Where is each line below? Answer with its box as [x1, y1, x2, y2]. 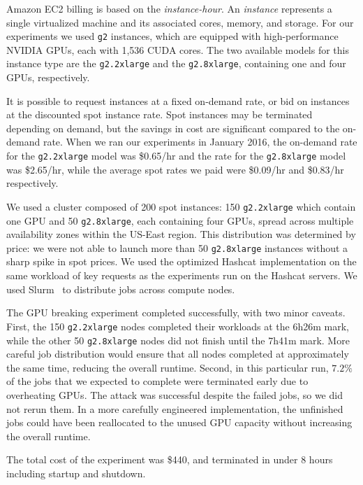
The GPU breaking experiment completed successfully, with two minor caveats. [6, 305, 346, 320]
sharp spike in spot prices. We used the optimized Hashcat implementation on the [6, 254, 357, 269]
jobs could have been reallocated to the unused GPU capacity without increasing [6, 415, 353, 430]
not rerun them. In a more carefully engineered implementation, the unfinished [6, 401, 343, 416]
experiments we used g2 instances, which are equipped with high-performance [6, 29, 339, 43]
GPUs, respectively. [6, 70, 90, 85]
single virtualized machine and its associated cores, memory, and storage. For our [6, 15, 354, 29]
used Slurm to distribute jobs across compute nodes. [6, 281, 235, 296]
